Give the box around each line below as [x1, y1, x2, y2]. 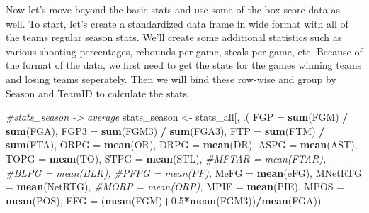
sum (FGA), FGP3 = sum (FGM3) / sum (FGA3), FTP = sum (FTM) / [6, 123, 325, 138]
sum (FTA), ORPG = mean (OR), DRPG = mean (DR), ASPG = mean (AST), [6, 137, 358, 152]
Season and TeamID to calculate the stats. [6, 85, 190, 100]
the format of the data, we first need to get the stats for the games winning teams [6, 58, 362, 72]
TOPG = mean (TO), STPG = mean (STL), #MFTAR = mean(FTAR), [6, 151, 327, 165]
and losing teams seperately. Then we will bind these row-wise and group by [6, 71, 336, 86]
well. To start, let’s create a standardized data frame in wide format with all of [6, 16, 348, 31]
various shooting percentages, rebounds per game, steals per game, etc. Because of [6, 43, 363, 58]
